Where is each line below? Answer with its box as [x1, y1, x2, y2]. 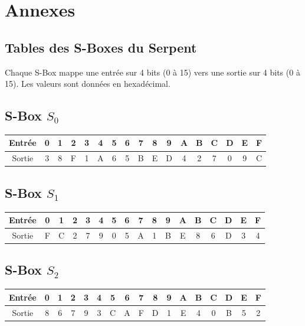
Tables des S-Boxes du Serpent [5, 38, 197, 56]
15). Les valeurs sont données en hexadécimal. [5, 77, 170, 90]
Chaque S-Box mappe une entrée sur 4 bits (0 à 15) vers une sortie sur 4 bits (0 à [5, 66, 300, 78]
